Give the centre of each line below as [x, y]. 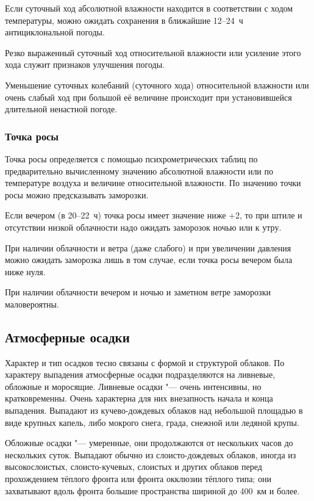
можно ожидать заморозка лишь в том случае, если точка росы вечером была [149, 260]
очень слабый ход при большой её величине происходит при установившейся [148, 97]
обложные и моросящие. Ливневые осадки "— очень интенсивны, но [133, 386]
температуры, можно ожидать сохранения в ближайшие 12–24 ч [124, 20]
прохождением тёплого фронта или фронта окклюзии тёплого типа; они [138, 479]
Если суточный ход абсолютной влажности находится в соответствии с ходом [149, 8]
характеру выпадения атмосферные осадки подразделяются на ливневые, [140, 374]
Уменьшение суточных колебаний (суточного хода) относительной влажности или [157, 85]
